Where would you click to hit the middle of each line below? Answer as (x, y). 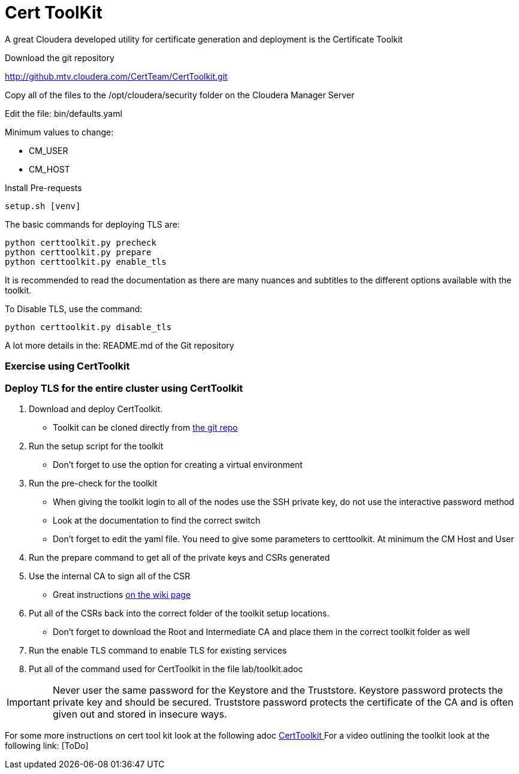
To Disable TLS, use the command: (74, 309)
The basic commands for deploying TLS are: (92, 224)
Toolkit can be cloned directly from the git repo (145, 427)
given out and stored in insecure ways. (140, 714)
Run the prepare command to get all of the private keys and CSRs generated (179, 557)
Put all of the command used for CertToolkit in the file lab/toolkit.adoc (166, 669)
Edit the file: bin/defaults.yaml (64, 113)
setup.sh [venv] (43, 206)
